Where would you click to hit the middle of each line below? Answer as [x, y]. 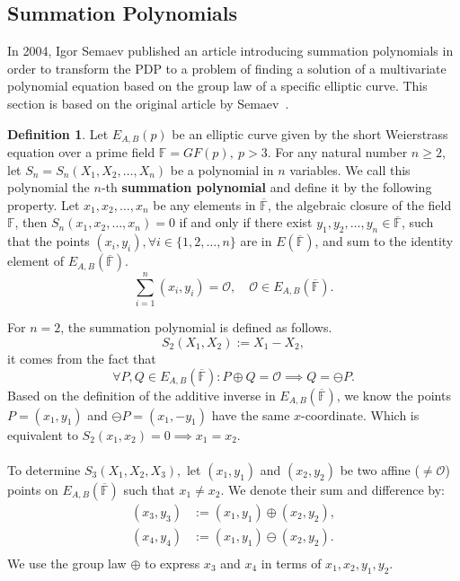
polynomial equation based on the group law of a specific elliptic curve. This [217, 86]
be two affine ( [380, 469]
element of [35, 261]
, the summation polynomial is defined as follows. [196, 327]
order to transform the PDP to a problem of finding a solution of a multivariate [227, 68]
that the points [49, 241]
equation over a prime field [81, 152]
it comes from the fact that [82, 358]
